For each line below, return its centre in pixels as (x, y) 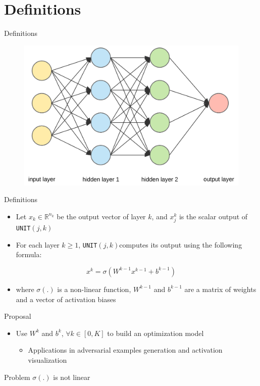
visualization (47, 359)
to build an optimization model (155, 333)
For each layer (38, 244)
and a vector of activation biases (66, 299)
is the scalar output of (213, 216)
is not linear (72, 377)
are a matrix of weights (220, 289)
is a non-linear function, (94, 289)
